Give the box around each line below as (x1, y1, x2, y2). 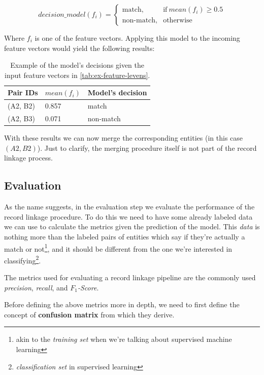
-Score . (77, 282, 99, 292)
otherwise (163, 16, 192, 24)
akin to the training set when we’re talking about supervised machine (16, 334, 232, 344)
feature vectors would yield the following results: (4, 42, 155, 53)
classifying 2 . (4, 253, 41, 265)
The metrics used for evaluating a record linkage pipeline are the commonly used (4, 272, 256, 283)
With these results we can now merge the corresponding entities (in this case (4, 132, 243, 143)
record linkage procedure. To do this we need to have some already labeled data (4, 211, 253, 222)
